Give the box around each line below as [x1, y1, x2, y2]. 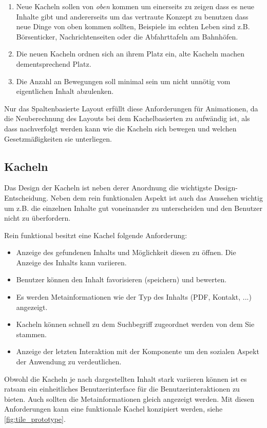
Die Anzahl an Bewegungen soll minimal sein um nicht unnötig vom [16, 75, 231, 86]
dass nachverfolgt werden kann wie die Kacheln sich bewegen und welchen [4, 123, 237, 133]
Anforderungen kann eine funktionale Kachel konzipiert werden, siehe [4, 403, 223, 414]
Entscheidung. [4, 192, 48, 203]
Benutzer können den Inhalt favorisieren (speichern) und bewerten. [16, 274, 227, 285]
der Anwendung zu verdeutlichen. [16, 356, 122, 367]
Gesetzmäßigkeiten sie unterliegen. [4, 133, 112, 144]
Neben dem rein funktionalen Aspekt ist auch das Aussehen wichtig [50, 192, 263, 203]
